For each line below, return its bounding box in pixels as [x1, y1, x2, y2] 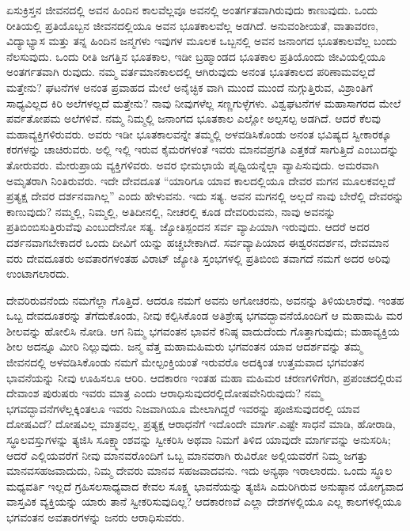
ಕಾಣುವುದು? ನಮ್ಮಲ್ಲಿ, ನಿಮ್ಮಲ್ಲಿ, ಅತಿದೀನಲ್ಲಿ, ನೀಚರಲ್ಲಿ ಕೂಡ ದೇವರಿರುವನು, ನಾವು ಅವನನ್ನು [6, 203, 336, 219]
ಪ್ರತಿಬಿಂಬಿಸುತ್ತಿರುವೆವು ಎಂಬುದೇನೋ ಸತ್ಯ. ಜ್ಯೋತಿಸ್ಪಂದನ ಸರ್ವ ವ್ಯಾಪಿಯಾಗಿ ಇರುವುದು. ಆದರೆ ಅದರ [6, 218, 370, 235]
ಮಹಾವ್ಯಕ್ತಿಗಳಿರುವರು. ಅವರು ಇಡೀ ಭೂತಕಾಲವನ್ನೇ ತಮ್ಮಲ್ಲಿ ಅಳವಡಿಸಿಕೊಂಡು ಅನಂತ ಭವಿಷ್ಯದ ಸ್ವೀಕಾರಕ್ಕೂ [6, 125, 392, 142]
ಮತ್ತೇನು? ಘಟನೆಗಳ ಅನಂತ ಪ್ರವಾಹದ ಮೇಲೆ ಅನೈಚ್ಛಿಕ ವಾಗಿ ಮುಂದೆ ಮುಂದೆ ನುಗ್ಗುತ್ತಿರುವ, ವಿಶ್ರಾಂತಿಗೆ [6, 78, 373, 95]
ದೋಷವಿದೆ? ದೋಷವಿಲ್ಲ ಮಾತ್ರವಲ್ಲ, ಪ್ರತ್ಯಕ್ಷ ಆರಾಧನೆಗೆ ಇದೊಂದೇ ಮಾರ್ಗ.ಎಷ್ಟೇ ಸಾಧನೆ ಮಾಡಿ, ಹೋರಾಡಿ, [6, 415, 396, 432]
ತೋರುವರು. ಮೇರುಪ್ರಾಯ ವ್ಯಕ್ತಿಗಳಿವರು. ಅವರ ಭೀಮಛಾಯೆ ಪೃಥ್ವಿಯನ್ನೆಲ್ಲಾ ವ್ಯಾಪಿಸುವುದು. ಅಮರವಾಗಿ [6, 156, 379, 173]
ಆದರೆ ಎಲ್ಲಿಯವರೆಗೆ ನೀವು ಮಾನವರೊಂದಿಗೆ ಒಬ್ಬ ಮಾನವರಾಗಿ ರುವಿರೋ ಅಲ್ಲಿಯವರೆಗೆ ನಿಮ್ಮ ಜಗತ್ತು [6, 446, 368, 463]
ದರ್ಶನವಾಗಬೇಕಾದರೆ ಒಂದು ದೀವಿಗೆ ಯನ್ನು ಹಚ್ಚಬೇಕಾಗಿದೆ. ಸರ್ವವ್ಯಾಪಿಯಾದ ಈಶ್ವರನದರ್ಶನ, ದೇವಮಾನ [6, 233, 389, 250]
